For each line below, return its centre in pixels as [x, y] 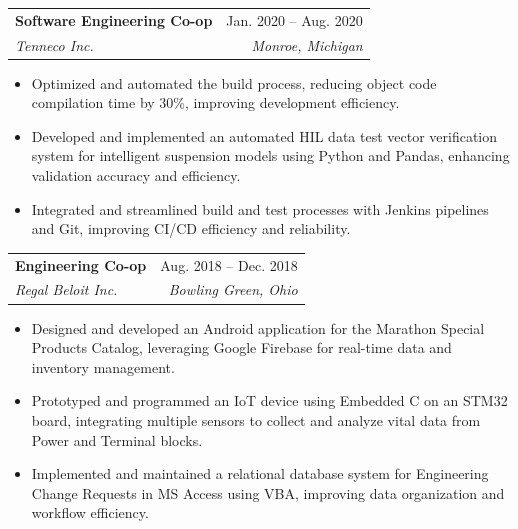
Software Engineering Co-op [114, 19]
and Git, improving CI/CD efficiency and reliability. [191, 228]
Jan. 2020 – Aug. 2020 [294, 19]
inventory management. [103, 366]
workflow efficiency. [90, 512]
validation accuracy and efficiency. [136, 175]
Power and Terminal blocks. [117, 439]
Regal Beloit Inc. [66, 289]
